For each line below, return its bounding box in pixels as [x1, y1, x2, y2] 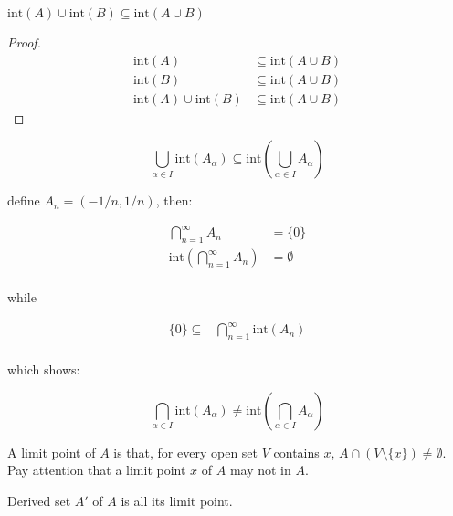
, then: [155, 191, 193, 210]
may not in [229, 460, 291, 479]
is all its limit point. [121, 491, 233, 510]
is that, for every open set [113, 442, 258, 461]
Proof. [7, 33, 41, 51]
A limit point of [7, 442, 96, 461]
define [7, 191, 40, 210]
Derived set [7, 491, 71, 510]
